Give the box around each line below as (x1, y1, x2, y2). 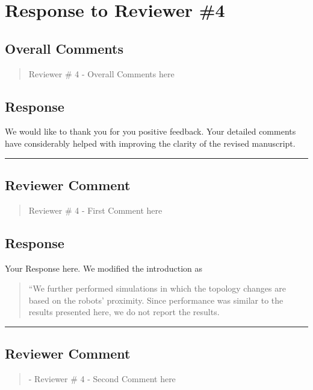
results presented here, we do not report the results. (28, 305, 220, 318)
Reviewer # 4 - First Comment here (28, 203, 163, 216)
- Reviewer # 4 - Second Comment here (28, 372, 176, 385)
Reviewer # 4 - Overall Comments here (28, 67, 175, 80)
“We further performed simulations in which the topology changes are (28, 282, 286, 295)
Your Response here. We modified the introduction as (5, 261, 203, 274)
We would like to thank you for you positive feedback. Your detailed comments (5, 125, 296, 138)
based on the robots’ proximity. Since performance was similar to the (28, 293, 284, 306)
